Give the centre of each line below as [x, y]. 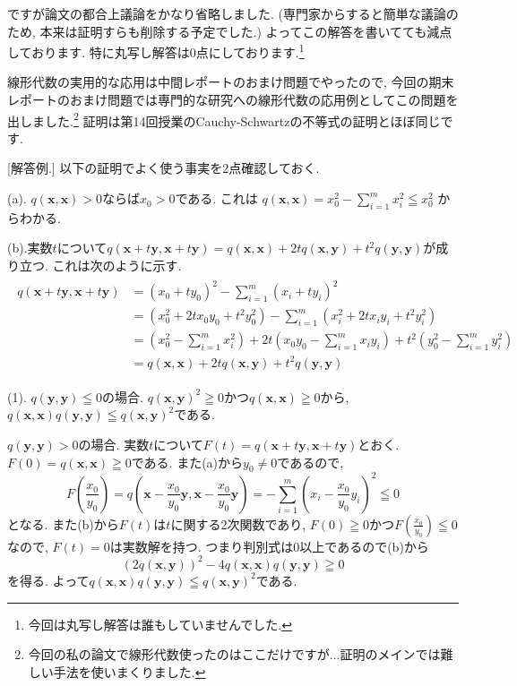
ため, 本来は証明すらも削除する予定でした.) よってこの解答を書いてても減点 [230, 31]
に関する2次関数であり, [238, 523]
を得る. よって [48, 580]
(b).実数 [30, 248]
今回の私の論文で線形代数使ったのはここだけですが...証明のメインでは [234, 654]
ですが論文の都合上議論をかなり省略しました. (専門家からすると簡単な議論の [233, 13]
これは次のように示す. [117, 266]
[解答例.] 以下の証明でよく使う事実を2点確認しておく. [164, 168]
